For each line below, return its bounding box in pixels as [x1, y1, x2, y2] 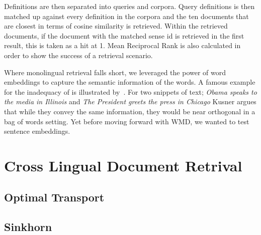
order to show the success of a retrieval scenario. [4, 50, 153, 60]
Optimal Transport [4, 189, 105, 205]
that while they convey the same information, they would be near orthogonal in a [4, 106, 255, 116]
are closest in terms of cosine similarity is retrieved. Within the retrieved [4, 21, 228, 31]
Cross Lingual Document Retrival [4, 155, 242, 175]
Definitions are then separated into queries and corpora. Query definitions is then [4, 1, 255, 11]
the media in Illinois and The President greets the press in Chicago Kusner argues [4, 96, 256, 107]
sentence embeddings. [4, 126, 70, 136]
